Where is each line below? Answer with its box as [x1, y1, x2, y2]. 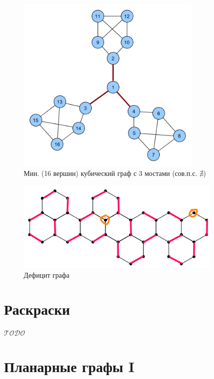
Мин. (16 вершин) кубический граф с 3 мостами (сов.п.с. [24, 168, 197, 178]
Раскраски [4, 298, 70, 319]
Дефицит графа [24, 269, 70, 280]
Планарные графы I [4, 356, 135, 377]
